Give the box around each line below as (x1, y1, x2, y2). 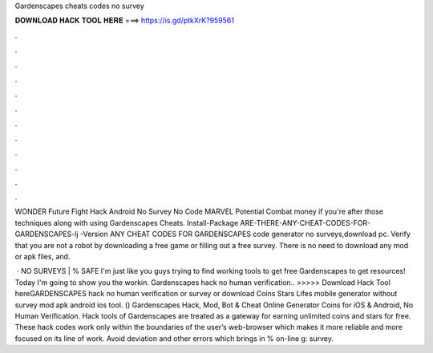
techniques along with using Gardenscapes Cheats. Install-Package (14, 218, 239, 227)
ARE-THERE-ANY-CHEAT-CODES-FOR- (240, 218, 371, 227)
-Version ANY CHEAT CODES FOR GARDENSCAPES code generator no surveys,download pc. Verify (79, 229, 411, 239)
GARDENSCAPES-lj (14, 229, 79, 239)
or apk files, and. (14, 252, 71, 262)
